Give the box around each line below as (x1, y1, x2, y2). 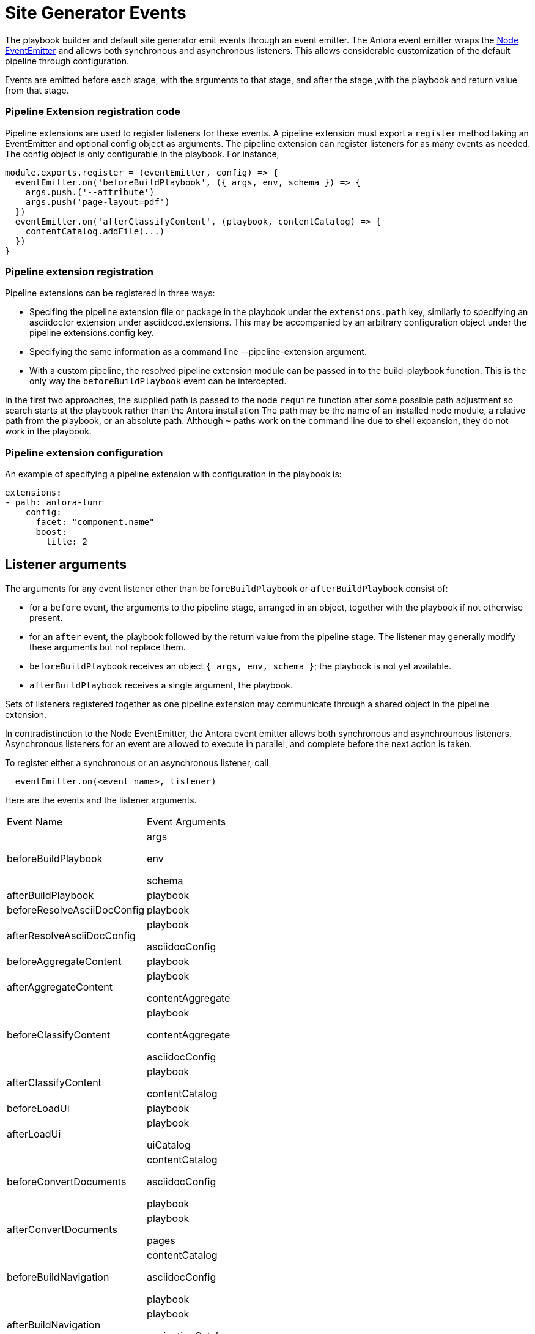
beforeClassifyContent (7, 1028, 111, 1041)
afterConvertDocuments (7, 1223, 117, 1235)
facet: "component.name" (35, 517, 155, 527)
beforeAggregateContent (7, 955, 122, 967)
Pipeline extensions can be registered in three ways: (5, 288, 215, 299)
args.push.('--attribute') (25, 187, 155, 197)
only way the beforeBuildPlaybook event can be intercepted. (29, 376, 287, 387)
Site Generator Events (5, 2, 186, 23)
